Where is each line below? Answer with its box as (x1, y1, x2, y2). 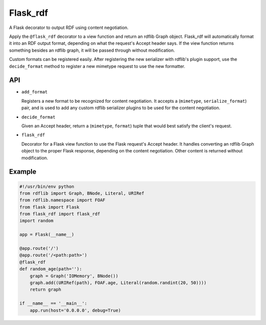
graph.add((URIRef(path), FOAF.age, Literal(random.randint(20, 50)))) (30, 280, 207, 285)
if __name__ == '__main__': (19, 300, 87, 306)
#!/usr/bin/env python (19, 183, 74, 189)
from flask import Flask (19, 204, 80, 210)
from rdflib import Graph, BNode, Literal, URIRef (19, 190, 145, 196)
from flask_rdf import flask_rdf (19, 211, 100, 217)
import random (19, 218, 54, 224)
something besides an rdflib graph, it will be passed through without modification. (9, 47, 175, 53)
